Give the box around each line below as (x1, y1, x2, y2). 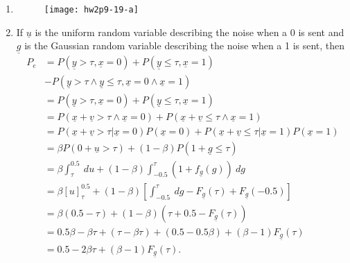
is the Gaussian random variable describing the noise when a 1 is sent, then (24, 38, 345, 53)
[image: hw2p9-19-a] (44, 5, 139, 15)
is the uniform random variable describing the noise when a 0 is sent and (35, 24, 344, 39)
